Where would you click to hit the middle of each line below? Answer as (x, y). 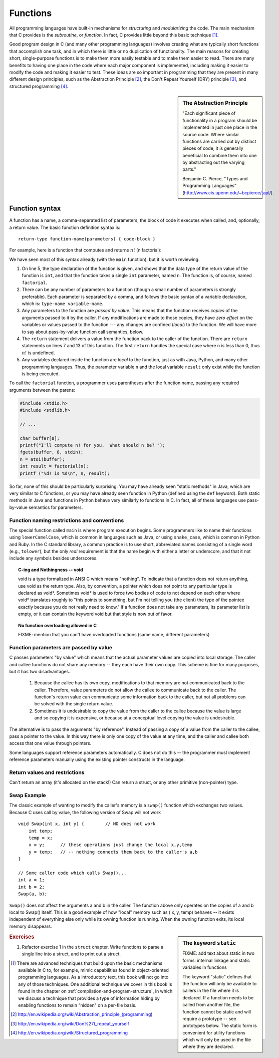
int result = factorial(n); (54, 466)
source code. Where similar (211, 134)
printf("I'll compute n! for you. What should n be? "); (92, 445)
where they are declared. (208, 1046)
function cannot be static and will (217, 1011)
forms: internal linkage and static (216, 960)
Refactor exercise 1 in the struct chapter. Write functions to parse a (93, 947)
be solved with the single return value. (74, 704)
